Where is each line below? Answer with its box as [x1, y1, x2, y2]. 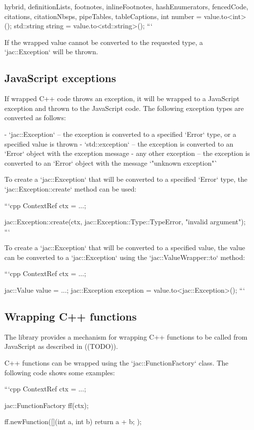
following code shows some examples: [4, 367, 115, 377]
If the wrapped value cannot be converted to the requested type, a [4, 37, 203, 47]
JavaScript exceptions [4, 70, 116, 86]
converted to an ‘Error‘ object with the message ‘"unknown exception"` [4, 157, 218, 168]
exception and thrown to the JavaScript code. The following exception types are [4, 103, 244, 113]
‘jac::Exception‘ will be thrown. [4, 46, 98, 57]
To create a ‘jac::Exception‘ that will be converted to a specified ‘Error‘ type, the [4, 174, 248, 184]
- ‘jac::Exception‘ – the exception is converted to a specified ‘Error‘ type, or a [4, 129, 236, 139]
